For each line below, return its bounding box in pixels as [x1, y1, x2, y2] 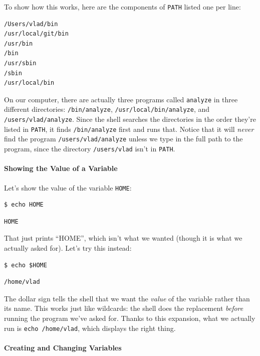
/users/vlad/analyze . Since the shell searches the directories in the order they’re [4, 114, 256, 124]
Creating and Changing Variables [4, 342, 122, 352]
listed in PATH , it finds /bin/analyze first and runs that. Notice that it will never [4, 123, 254, 134]
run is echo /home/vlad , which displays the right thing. [4, 322, 176, 333]
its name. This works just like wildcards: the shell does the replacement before [4, 303, 243, 313]
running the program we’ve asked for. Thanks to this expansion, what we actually [4, 312, 255, 323]
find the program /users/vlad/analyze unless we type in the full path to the [4, 133, 243, 144]
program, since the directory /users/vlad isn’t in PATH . [4, 143, 175, 154]
